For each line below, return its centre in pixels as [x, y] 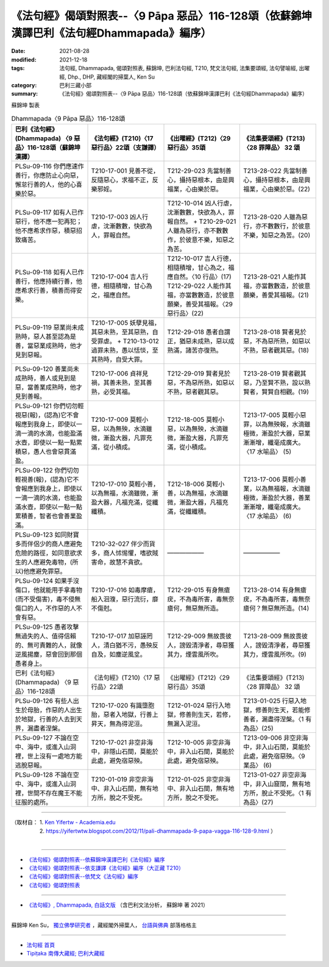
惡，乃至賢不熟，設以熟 [277, 383]
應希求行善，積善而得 [45, 291]
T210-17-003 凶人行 [120, 217]
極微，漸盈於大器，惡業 [277, 434]
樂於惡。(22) [292, 189]
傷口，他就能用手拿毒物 [48, 590]
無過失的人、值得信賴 [45, 636]
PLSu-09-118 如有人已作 [50, 273]
